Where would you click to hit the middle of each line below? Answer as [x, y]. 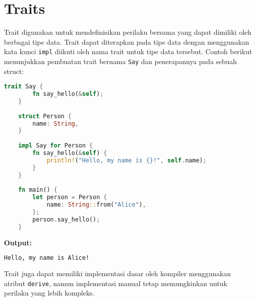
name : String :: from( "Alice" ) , [96, 205]
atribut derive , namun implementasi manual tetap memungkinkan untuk [116, 283]
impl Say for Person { [56, 146]
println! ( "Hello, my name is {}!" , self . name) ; [127, 160]
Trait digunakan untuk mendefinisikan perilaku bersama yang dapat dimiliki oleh [128, 32]
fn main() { [38, 190]
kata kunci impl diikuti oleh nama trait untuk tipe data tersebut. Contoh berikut [128, 51]
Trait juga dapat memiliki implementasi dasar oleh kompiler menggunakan [118, 273]
